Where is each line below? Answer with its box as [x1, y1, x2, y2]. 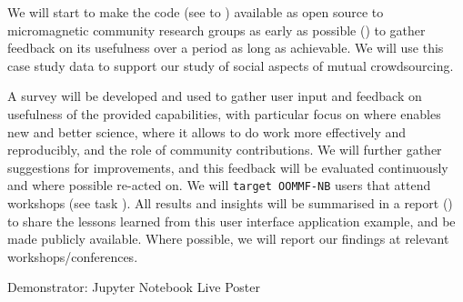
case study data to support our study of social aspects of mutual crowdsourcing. [7, 55, 454, 75]
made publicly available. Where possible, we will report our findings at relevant [7, 229, 449, 248]
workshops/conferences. [7, 247, 138, 266]
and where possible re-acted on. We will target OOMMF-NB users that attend [7, 176, 431, 195]
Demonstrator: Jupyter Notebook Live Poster [7, 277, 260, 297]
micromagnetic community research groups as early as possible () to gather [7, 20, 426, 39]
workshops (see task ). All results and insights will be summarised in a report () [7, 194, 453, 212]
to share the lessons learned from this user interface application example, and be [7, 211, 456, 230]
